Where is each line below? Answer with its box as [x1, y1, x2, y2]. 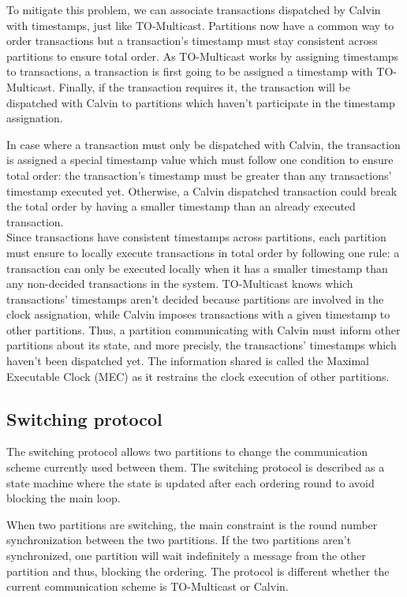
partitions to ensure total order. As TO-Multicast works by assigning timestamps [6, 47, 399, 64]
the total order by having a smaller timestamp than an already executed [6, 198, 356, 215]
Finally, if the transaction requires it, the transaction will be [58, 78, 350, 95]
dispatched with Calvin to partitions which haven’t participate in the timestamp [6, 94, 395, 110]
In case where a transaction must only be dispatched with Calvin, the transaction [6, 136, 401, 152]
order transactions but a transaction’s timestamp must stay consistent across [6, 32, 378, 49]
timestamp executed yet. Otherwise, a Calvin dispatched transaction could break [6, 182, 398, 199]
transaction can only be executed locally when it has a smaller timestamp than [6, 259, 388, 276]
